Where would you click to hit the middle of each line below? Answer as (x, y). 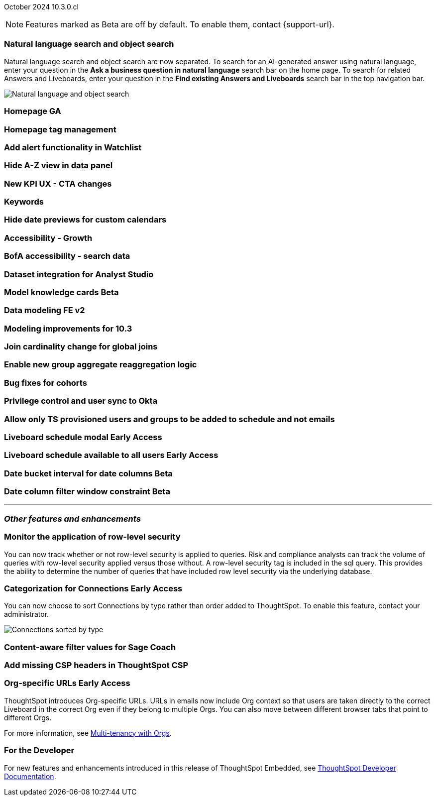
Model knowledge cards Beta (61, 292)
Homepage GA (33, 111)
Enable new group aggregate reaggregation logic (101, 365)
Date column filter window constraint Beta (87, 491)
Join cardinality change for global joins (81, 346)
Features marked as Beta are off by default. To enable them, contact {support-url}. (180, 24)
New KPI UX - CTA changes (58, 183)
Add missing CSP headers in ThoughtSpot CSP (96, 665)
